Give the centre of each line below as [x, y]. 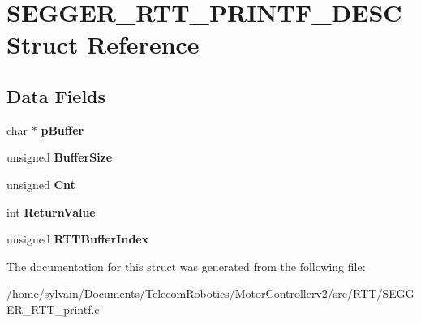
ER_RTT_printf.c [53, 309]
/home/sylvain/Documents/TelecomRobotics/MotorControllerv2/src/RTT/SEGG [210, 293]
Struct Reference [103, 44]
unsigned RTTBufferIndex [78, 239]
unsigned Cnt [41, 184]
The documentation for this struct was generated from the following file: [186, 266]
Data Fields [56, 95]
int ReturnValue [51, 211]
